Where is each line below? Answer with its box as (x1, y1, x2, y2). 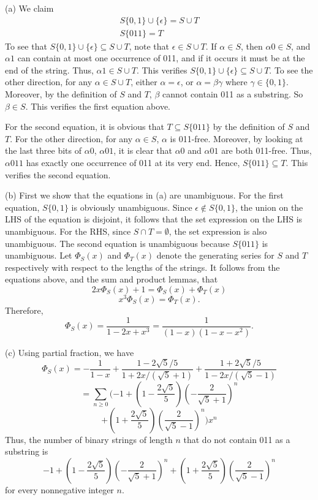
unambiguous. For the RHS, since (5, 224, 131, 237)
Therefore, (5, 304, 44, 317)
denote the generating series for (156, 249, 274, 262)
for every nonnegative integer (5, 483, 114, 496)
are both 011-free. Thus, (221, 144, 312, 157)
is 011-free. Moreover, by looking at (170, 132, 303, 145)
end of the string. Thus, (5, 63, 94, 76)
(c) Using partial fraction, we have (5, 346, 134, 358)
